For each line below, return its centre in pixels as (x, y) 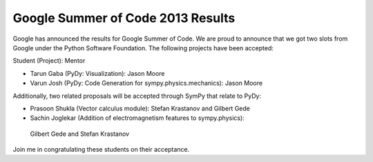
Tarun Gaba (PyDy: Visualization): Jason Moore (97, 73)
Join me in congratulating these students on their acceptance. (101, 150)
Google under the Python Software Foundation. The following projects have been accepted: (143, 48)
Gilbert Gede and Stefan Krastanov (80, 134)
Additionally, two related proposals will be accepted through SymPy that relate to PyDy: (137, 96)
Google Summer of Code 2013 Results (124, 18)
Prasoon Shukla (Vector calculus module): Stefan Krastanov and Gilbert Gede (140, 108)
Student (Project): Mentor (49, 61)
